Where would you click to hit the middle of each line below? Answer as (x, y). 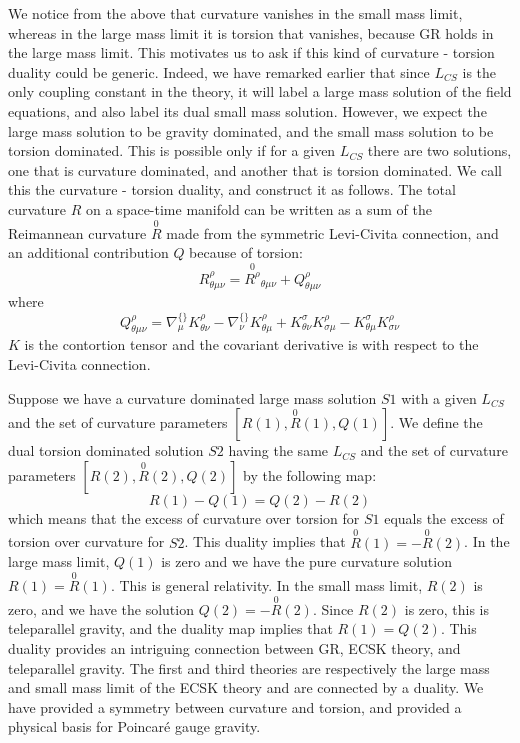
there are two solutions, (439, 150)
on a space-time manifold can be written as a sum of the (259, 208)
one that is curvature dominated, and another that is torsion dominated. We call (255, 169)
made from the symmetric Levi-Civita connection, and (332, 232)
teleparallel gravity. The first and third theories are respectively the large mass (249, 667)
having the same (278, 450)
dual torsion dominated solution (106, 450)
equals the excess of (444, 517)
